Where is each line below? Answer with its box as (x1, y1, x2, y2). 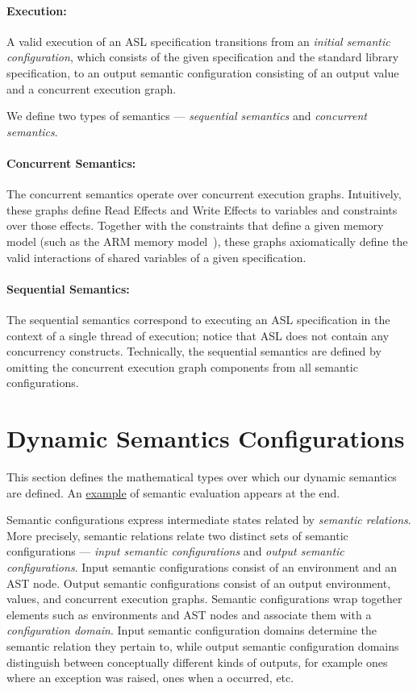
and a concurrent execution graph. (6, 80, 177, 97)
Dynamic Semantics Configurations (6, 422, 405, 455)
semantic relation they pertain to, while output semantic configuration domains (6, 637, 399, 654)
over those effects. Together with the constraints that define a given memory (6, 217, 384, 234)
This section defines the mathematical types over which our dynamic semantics (6, 468, 397, 485)
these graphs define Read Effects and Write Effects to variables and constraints (6, 201, 398, 218)
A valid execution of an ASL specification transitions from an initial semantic (6, 32, 390, 49)
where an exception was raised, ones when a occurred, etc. (6, 669, 294, 686)
